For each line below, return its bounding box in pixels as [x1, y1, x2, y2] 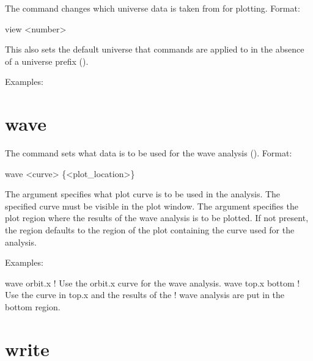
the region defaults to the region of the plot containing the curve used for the [5, 224, 295, 236]
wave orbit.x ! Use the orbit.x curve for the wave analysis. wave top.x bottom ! [5, 276, 300, 289]
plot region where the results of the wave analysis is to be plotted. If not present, [5, 211, 309, 224]
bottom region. [5, 301, 61, 313]
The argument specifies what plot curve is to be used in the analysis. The [5, 188, 281, 200]
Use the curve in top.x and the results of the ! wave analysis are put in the [5, 288, 285, 301]
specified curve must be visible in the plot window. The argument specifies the [5, 199, 298, 212]
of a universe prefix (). [5, 54, 89, 67]
